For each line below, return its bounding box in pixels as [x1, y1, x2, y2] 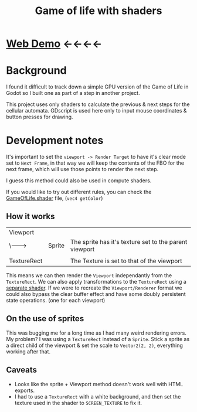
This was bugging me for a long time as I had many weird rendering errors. [6, 329, 186, 336]
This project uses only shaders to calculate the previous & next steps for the [6, 101, 190, 108]
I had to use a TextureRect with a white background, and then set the [14, 393, 181, 400]
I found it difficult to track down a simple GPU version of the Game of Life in [6, 83, 189, 90]
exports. [14, 387, 35, 394]
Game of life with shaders [35, 4, 162, 18]
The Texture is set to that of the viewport [70, 257, 182, 265]
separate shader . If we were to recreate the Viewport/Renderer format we [6, 284, 183, 291]
